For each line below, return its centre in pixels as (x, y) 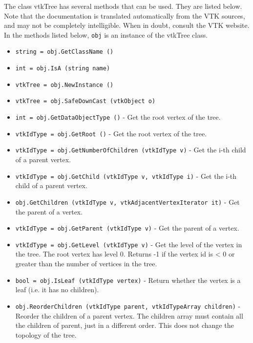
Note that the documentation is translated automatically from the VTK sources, (125, 15)
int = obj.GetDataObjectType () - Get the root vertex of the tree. (118, 117)
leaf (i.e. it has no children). (57, 289)
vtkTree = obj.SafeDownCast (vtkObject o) (85, 101)
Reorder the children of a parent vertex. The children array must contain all (129, 315)
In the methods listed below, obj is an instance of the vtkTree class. (106, 34)
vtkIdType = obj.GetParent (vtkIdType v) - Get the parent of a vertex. (127, 228)
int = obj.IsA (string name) (63, 69)
